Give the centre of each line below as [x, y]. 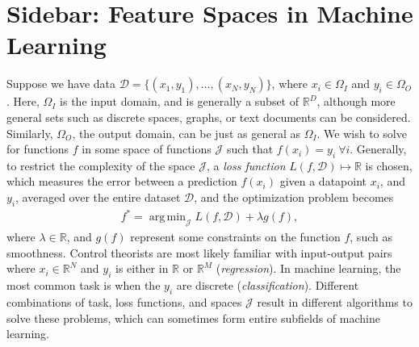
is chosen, [389, 165]
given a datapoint [323, 181]
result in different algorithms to [335, 301]
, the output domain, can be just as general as [186, 133]
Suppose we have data [61, 84]
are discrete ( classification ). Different [268, 285]
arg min [167, 217]
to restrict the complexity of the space [101, 165]
